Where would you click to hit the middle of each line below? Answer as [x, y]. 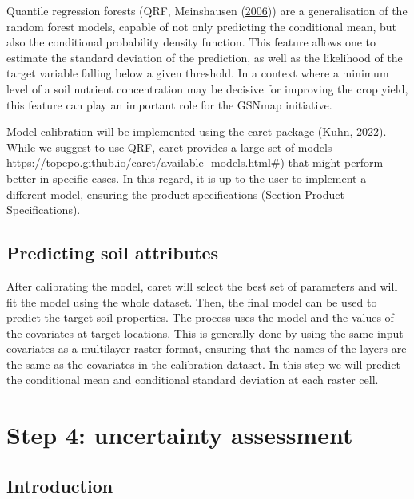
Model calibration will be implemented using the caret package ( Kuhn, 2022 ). [197, 131]
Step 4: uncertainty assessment [180, 435]
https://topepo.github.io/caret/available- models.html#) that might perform [195, 162]
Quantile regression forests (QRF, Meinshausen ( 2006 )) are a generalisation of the [207, 10]
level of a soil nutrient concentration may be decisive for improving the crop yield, [207, 88]
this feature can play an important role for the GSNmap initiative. [169, 104]
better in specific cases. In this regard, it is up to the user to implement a [187, 178]
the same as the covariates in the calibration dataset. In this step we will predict [203, 364]
